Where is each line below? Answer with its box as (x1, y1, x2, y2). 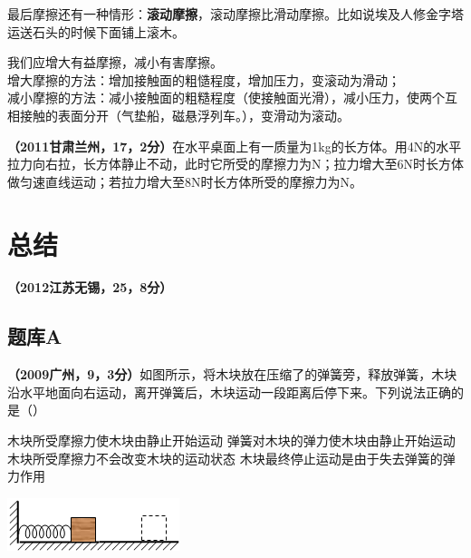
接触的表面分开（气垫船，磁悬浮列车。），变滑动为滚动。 (19, 105, 350, 124)
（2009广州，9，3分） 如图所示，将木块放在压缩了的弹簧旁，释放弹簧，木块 (7, 365, 457, 384)
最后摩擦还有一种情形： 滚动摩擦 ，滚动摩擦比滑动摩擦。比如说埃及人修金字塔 (7, 5, 464, 23)
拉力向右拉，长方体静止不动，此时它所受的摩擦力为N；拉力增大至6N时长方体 (7, 154, 464, 173)
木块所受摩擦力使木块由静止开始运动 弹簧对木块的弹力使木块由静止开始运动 (7, 431, 456, 450)
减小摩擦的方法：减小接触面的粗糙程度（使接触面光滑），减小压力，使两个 (7, 88, 445, 107)
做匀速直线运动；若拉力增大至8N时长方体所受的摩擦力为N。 (7, 171, 362, 191)
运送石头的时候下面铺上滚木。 (7, 22, 185, 41)
